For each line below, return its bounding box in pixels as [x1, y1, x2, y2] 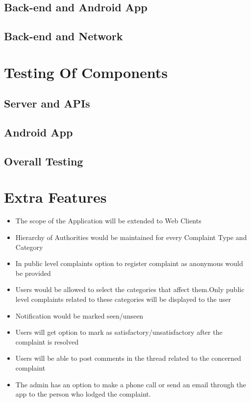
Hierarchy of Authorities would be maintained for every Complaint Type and [15, 232, 247, 242]
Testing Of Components [4, 62, 168, 82]
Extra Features [4, 187, 107, 207]
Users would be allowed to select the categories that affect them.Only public [15, 284, 245, 295]
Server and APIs [4, 96, 90, 111]
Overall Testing [4, 153, 83, 168]
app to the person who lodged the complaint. [15, 389, 151, 399]
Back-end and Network [4, 28, 123, 44]
